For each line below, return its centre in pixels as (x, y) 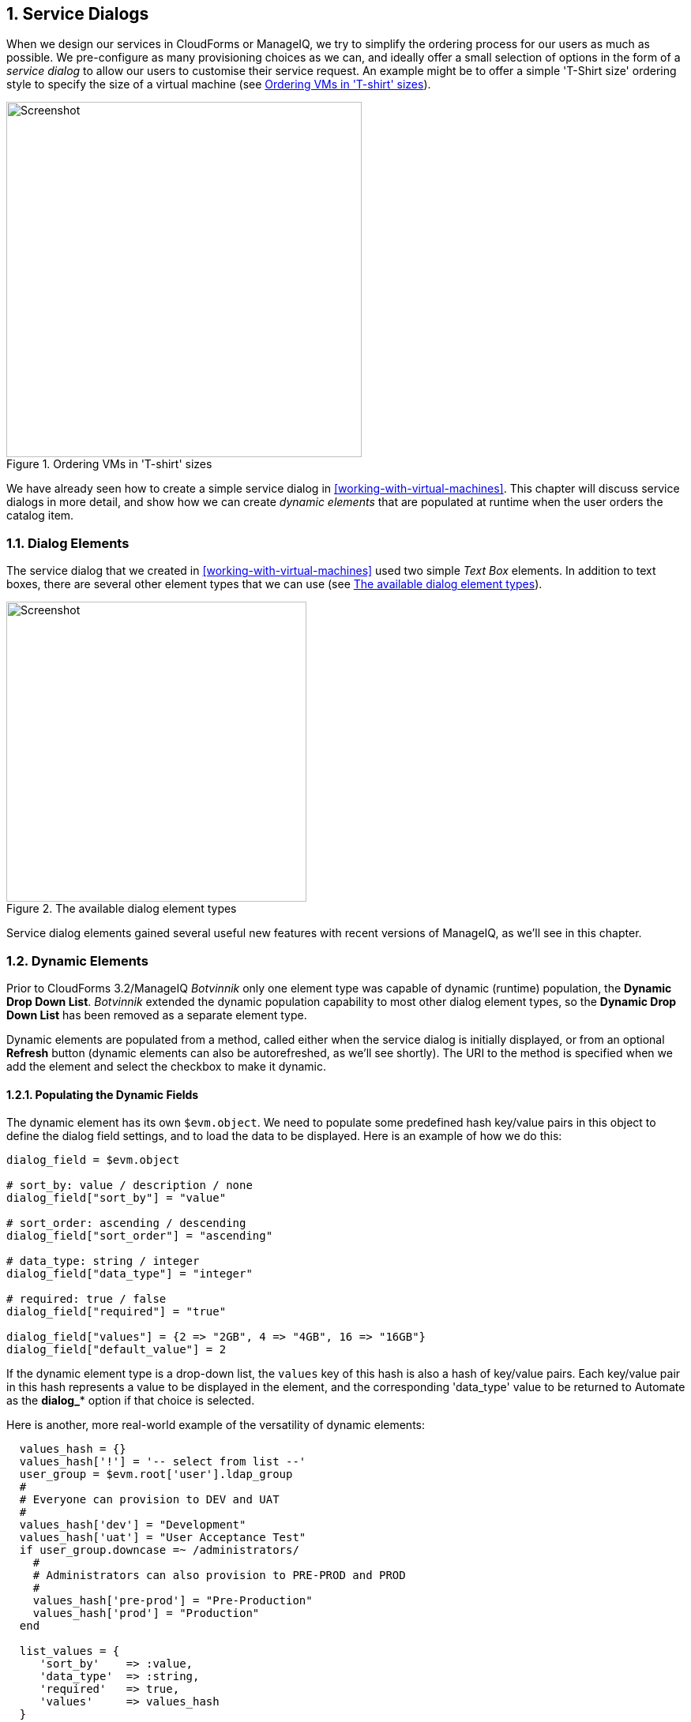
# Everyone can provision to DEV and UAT (149, 1500)
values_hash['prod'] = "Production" (146, 1613)
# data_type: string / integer (103, 1261)
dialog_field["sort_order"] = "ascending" (140, 1236)
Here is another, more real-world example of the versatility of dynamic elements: (216, 1425)
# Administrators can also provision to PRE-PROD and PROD (219, 1576)
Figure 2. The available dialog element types (122, 909)
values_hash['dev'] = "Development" (133, 1525)
